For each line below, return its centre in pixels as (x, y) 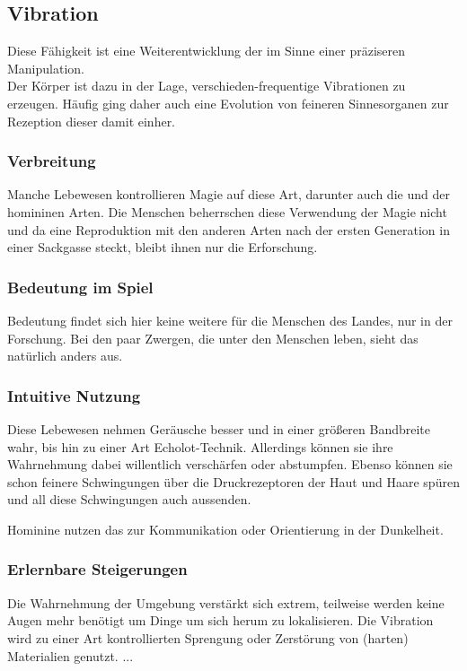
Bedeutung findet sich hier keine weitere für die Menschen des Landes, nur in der (230, 320)
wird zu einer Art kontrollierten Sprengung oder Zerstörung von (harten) (208, 637)
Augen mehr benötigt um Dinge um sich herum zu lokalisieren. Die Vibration (220, 620)
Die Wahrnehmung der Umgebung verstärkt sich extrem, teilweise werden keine (226, 602)
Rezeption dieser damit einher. (92, 121)
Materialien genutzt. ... (70, 655)
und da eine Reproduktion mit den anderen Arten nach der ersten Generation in (229, 229)
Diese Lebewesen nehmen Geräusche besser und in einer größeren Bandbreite (219, 428)
